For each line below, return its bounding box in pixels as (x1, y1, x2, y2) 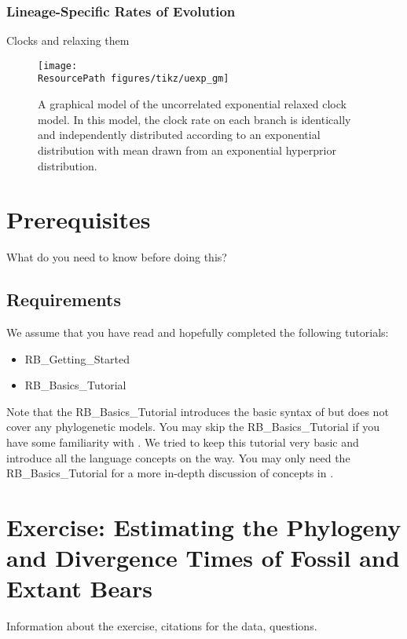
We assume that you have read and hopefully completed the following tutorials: (6, 324, 389, 341)
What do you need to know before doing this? (6, 249, 227, 265)
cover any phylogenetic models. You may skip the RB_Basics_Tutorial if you (6, 418, 380, 435)
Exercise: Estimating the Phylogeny (6, 510, 401, 542)
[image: (38, 60, 78, 71)
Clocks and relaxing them (6, 32, 130, 49)
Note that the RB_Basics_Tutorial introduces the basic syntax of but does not (6, 403, 389, 419)
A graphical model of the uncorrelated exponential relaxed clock (38, 96, 346, 112)
